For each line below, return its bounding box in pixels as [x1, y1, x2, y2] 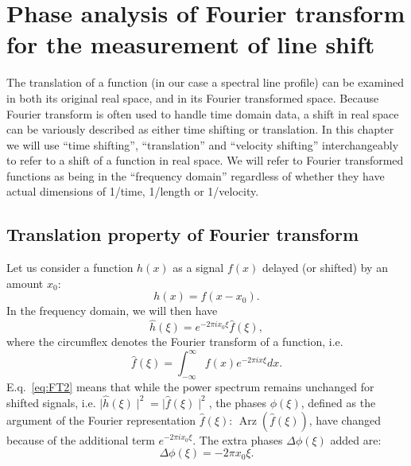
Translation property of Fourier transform [6, 222, 359, 247]
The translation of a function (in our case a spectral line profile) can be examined [6, 74, 405, 91]
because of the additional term [6, 431, 155, 448]
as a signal [173, 259, 224, 276]
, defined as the [300, 394, 376, 410]
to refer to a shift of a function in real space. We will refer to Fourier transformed [6, 152, 404, 169]
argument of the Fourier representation [6, 411, 196, 428]
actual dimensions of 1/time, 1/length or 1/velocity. [6, 183, 259, 200]
